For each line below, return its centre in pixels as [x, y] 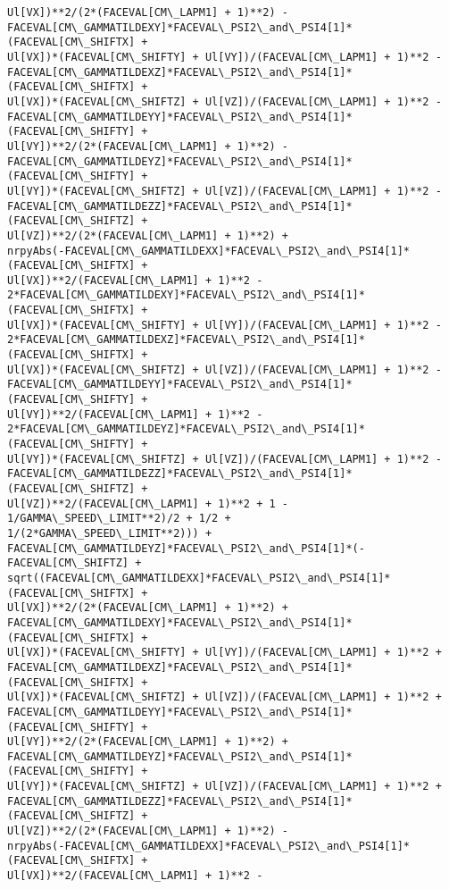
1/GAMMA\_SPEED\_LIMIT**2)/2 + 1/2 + [119, 519]
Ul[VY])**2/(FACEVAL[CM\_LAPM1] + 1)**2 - [135, 414]
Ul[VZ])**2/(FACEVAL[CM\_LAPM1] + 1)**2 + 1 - [148, 503]
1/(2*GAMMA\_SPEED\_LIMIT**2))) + [110, 533]
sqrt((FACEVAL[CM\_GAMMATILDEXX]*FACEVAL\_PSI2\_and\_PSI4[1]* [199, 578]
